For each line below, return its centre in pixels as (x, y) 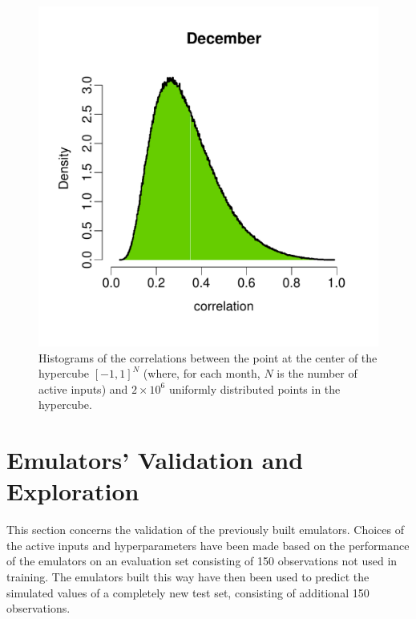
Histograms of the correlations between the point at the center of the (208, 357)
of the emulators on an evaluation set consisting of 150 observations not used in (202, 561)
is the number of (317, 373)
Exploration (73, 491)
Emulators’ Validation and (155, 460)
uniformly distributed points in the (254, 388)
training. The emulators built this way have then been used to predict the (188, 577)
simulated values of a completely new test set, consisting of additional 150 (188, 592)
